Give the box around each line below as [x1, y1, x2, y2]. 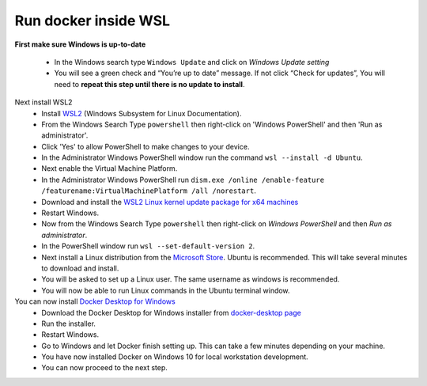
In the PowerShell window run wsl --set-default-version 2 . [41, 241, 255, 251]
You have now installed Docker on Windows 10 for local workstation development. [41, 352, 308, 361]
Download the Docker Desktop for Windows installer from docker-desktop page [41, 308, 302, 317]
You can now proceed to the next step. [41, 363, 168, 373]
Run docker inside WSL [14, 12, 170, 29]
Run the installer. [41, 319, 96, 328]
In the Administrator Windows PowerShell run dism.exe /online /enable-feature [41, 175, 324, 184]
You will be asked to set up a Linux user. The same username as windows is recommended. [41, 274, 340, 284]
